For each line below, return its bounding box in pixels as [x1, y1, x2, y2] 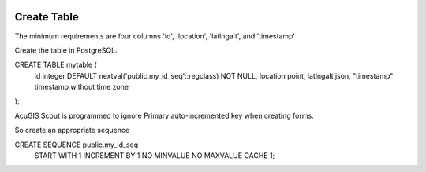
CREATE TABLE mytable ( [14, 60, 98, 70]
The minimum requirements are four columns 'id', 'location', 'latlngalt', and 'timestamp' [14, 31, 296, 41]
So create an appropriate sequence [14, 126, 130, 135]
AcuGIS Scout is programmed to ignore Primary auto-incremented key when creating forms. [14, 111, 315, 120]
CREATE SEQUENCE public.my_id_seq [14, 140, 138, 149]
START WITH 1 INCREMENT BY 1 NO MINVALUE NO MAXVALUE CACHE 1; [34, 151, 275, 160]
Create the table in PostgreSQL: [14, 46, 118, 55]
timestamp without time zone [34, 82, 129, 92]
